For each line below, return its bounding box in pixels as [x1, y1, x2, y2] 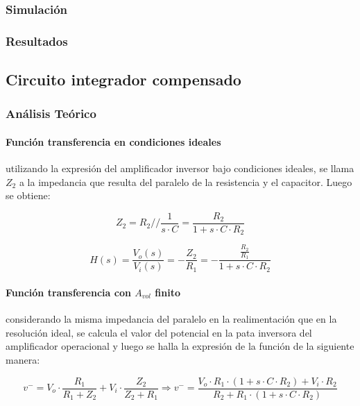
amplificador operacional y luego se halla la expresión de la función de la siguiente [6, 339, 354, 353]
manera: [6, 352, 40, 366]
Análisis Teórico [6, 105, 96, 122]
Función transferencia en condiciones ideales [6, 134, 221, 149]
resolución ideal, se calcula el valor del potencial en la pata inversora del [6, 325, 312, 339]
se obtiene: [6, 188, 51, 203]
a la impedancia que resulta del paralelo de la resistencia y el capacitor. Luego [19, 174, 352, 189]
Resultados [6, 32, 68, 49]
